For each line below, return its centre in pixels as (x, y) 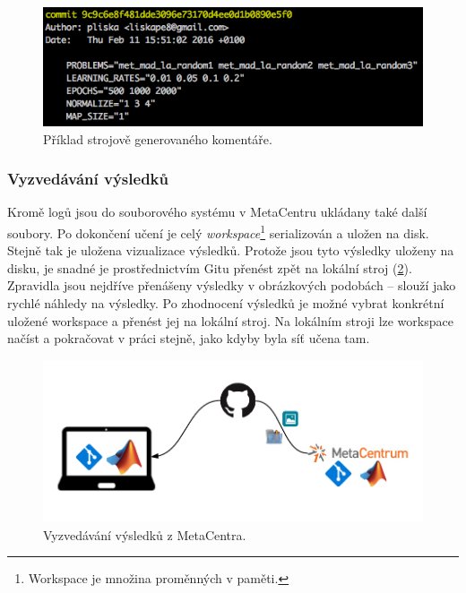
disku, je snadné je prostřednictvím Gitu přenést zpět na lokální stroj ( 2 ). (210, 267)
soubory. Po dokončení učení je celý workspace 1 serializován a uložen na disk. (218, 231)
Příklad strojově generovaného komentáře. (158, 138)
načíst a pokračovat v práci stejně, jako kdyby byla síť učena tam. (189, 338)
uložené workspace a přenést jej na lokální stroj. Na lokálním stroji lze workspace (230, 320)
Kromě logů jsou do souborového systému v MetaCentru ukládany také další (217, 212)
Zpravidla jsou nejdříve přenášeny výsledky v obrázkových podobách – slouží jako (232, 285)
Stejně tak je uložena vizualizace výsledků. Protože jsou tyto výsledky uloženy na (231, 250)
